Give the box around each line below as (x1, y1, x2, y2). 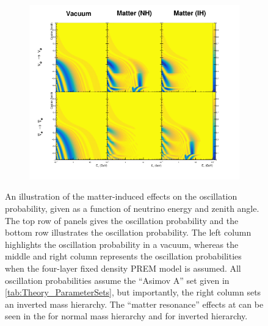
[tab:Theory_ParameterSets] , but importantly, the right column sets (5, 286, 261, 299)
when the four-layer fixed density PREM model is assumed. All (5, 262, 241, 275)
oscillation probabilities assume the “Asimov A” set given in (5, 273, 230, 286)
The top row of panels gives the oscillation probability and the (5, 214, 239, 226)
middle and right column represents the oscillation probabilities (5, 250, 242, 263)
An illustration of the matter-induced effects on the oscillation (5, 190, 237, 203)
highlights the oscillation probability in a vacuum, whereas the (5, 237, 239, 250)
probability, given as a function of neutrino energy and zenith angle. (5, 202, 259, 215)
